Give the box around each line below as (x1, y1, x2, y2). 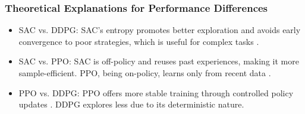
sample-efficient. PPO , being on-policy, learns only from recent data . (18, 67, 271, 79)
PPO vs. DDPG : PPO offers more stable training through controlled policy (18, 86, 294, 99)
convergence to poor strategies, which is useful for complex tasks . (18, 35, 259, 47)
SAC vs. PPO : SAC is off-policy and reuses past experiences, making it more (18, 55, 299, 67)
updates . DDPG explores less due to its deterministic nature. (18, 98, 244, 110)
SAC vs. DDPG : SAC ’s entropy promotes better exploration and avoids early (18, 24, 301, 36)
